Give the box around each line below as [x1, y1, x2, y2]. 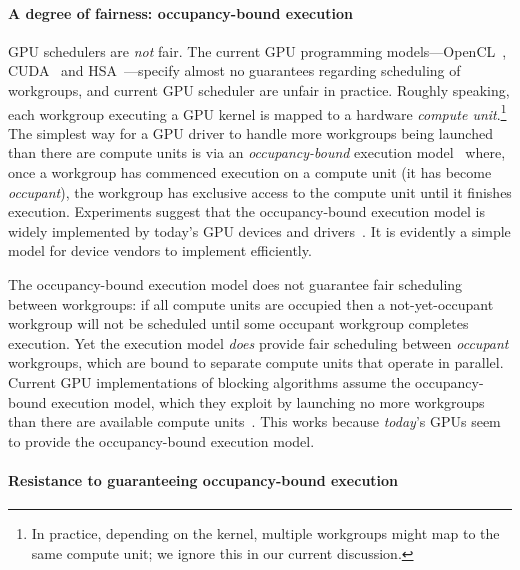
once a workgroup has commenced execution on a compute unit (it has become [8, 162, 492, 183]
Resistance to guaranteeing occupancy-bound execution [8, 469, 399, 490]
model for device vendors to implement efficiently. [8, 240, 312, 261]
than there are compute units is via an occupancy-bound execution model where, [8, 142, 506, 163]
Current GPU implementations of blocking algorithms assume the [8, 371, 411, 392]
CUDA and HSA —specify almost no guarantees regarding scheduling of [8, 60, 461, 81]
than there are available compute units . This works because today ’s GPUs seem [8, 411, 501, 432]
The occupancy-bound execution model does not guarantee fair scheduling [8, 273, 463, 294]
